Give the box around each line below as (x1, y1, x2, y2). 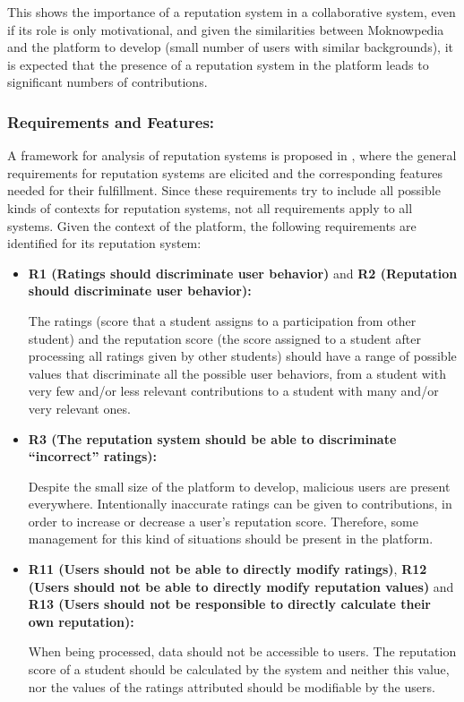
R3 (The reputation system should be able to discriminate (28, 429, 397, 448)
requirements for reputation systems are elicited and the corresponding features (7, 163, 443, 182)
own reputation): (28, 612, 134, 630)
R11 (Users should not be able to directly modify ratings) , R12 (28, 560, 427, 578)
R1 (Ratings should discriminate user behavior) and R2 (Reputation (28, 263, 458, 282)
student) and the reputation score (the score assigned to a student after (28, 329, 421, 347)
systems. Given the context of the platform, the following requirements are (7, 216, 417, 235)
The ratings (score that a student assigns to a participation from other (28, 311, 417, 330)
